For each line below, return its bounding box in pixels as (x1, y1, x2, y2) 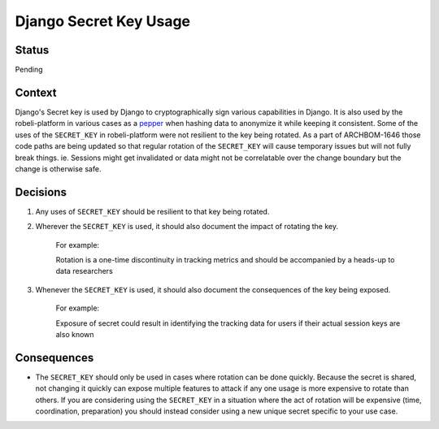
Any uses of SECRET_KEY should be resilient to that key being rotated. (35, 206, 270, 216)
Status (15, 43, 50, 57)
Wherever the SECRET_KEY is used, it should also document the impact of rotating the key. (35, 222, 339, 232)
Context (15, 85, 57, 99)
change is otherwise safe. (15, 163, 102, 174)
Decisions (15, 185, 67, 199)
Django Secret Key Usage (15, 12, 191, 30)
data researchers (55, 266, 113, 276)
